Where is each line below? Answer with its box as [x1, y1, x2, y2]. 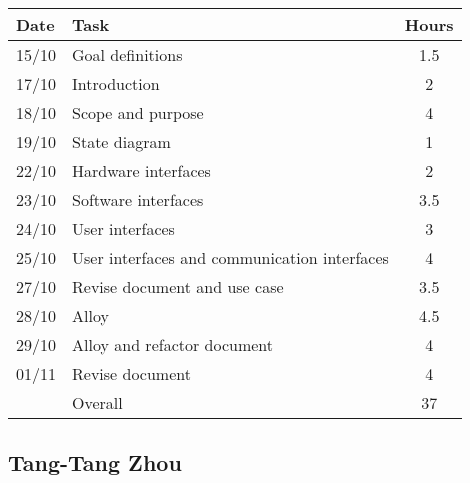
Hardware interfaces [72, 159, 211, 182]
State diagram [72, 130, 171, 153]
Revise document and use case [72, 275, 284, 298]
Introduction [72, 72, 160, 95]
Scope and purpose [72, 101, 204, 124]
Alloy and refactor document [72, 333, 274, 356]
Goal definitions [72, 43, 183, 66]
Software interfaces [72, 188, 204, 211]
